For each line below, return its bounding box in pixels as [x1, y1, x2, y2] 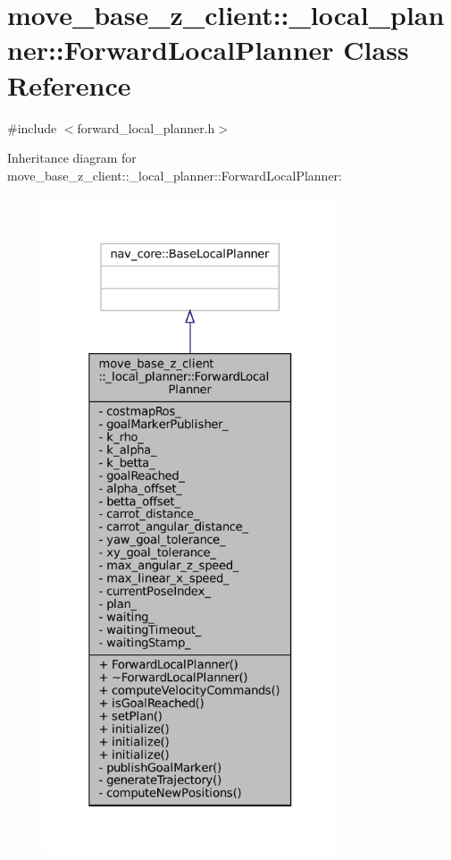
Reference [7, 66, 131, 103]
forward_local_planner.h [77, 118, 215, 137]
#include [7, 118, 57, 137]
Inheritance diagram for [7, 148, 137, 167]
